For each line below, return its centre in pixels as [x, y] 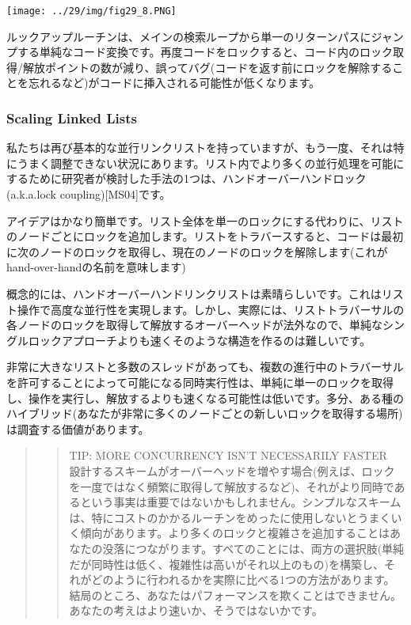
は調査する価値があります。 [78, 428]
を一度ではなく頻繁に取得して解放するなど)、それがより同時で [232, 486]
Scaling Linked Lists [72, 117]
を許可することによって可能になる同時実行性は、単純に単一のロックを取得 [200, 382]
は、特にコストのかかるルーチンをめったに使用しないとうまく [230, 517]
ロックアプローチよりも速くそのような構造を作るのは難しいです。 [199, 340]
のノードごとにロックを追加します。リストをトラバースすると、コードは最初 [205, 236]
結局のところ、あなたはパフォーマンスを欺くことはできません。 [235, 595]
